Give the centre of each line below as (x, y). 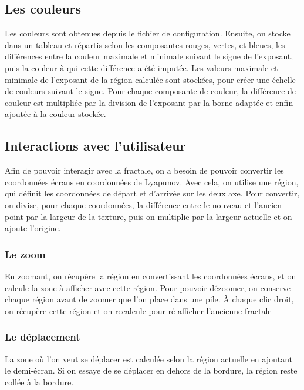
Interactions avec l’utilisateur (95, 146)
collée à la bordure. (39, 381)
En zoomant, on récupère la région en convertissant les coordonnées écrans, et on (151, 276)
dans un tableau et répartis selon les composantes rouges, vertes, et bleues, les (145, 44)
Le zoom (25, 254)
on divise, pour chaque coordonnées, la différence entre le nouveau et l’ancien (143, 204)
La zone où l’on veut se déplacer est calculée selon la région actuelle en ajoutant (149, 359)
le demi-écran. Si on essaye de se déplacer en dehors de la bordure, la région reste (151, 370)
